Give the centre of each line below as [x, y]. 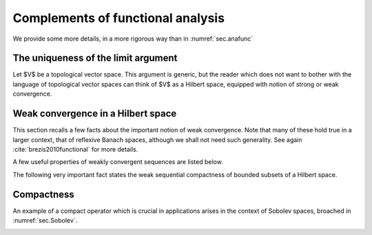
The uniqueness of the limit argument [95, 58]
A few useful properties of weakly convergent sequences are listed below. [118, 162]
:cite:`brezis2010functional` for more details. [75, 149]
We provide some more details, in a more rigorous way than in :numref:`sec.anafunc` [133, 39]
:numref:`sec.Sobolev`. [45, 220]
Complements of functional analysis [119, 18]
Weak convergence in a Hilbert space [95, 114]
